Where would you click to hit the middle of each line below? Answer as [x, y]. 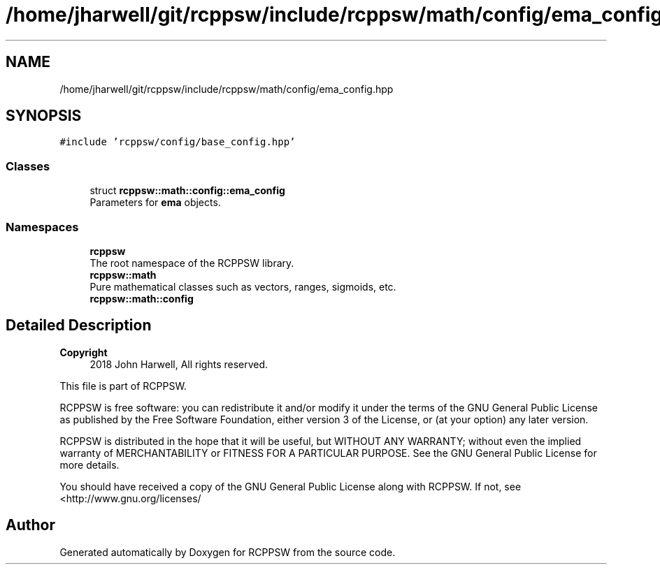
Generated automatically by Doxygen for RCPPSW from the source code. [228, 552]
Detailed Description [79, 326]
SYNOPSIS [44, 116]
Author [30, 525]
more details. [89, 465]
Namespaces [42, 227]
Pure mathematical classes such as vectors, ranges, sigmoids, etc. [243, 286]
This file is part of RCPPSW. [123, 386]
